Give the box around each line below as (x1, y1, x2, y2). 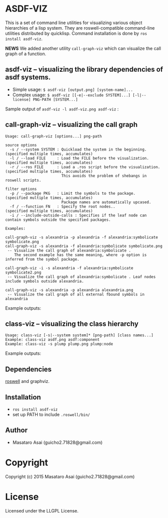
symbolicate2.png (5, 270, 42, 275)
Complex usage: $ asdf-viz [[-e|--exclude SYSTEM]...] (12, 91, 131, 98)
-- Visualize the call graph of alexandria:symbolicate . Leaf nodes (7, 274, 156, 279)
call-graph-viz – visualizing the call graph (5, 120, 138, 129)
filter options (5, 186, 37, 191)
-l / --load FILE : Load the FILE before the (10, 156, 115, 161)
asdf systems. (5, 73, 51, 82)
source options (5, 143, 37, 148)
